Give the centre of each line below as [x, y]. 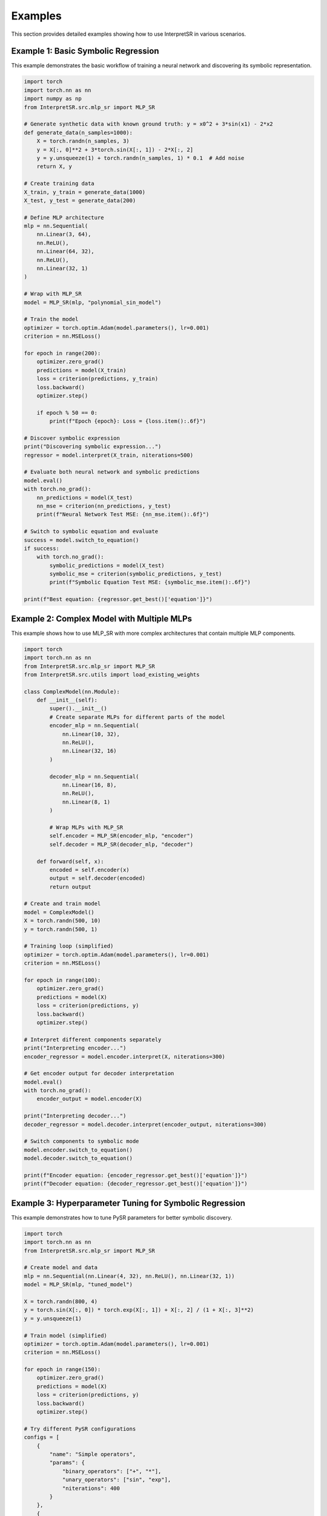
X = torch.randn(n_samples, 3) [83, 141]
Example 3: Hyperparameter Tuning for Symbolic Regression [128, 1203]
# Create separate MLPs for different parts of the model [137, 717]
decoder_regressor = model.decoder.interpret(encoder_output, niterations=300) [145, 1124]
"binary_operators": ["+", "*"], [112, 1471]
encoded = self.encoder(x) [89, 870]
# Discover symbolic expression [72, 438]
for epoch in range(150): [62, 1370]
